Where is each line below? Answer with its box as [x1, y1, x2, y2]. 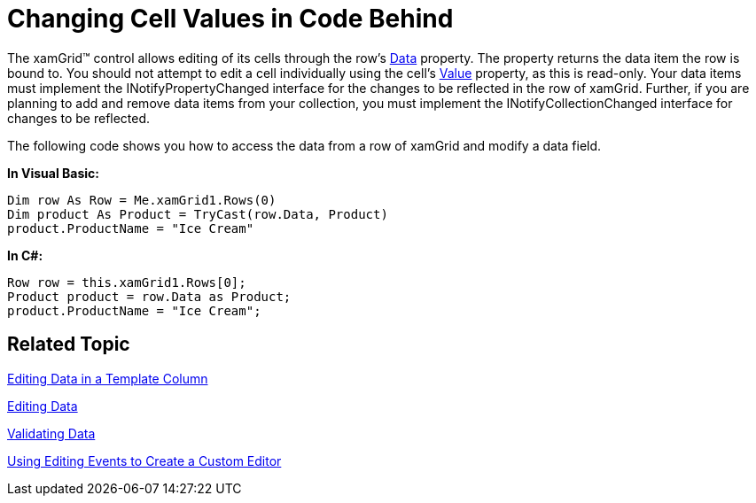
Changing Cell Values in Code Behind [7, 4, 454, 34]
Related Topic [7, 333, 130, 356]
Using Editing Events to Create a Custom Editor [7, 453, 282, 468]
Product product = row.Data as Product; [7, 289, 292, 304]
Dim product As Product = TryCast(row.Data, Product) [7, 206, 388, 221]
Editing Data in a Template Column [7, 370, 208, 386]
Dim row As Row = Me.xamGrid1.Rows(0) [7, 192, 277, 207]
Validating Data [7, 425, 96, 441]
